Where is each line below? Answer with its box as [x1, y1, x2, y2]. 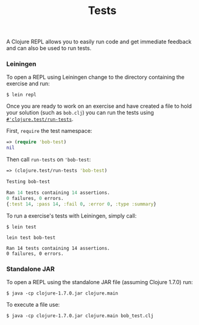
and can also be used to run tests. [6, 45, 92, 52]
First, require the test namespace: [6, 127, 93, 135]
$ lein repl [6, 92, 37, 98]
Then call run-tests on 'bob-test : [6, 156, 91, 163]
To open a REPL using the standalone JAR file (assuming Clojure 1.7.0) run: [6, 278, 193, 285]
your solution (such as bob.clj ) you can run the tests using [6, 109, 154, 116]
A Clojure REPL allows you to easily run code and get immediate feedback [6, 38, 192, 46]
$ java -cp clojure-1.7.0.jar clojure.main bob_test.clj [6, 312, 154, 319]
